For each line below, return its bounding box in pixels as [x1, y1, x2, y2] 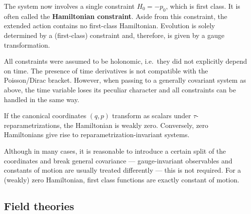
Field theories [4, 198, 74, 213]
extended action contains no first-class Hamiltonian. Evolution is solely [4, 20, 215, 31]
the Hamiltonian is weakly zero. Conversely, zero [64, 120, 209, 130]
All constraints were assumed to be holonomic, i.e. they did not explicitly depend [4, 56, 247, 66]
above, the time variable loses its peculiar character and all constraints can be [4, 84, 236, 94]
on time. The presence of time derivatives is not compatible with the [4, 65, 208, 75]
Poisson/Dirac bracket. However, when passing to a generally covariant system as [4, 75, 246, 85]
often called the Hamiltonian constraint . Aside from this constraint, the [4, 11, 227, 21]
